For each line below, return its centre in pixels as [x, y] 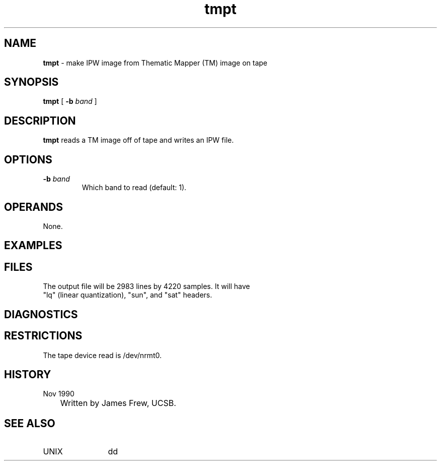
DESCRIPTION [40, 121]
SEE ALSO [30, 423]
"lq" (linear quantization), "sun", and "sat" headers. [128, 295]
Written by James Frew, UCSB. [118, 403]
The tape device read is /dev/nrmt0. [102, 355]
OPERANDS [33, 207]
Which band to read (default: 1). [134, 188]
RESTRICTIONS [43, 336]
